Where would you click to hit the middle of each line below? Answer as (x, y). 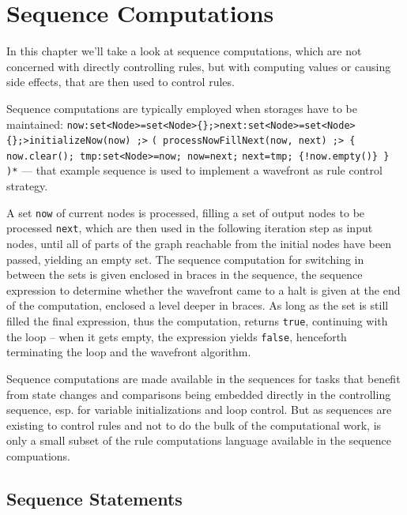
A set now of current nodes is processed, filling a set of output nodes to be (186, 212)
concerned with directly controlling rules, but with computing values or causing (199, 66)
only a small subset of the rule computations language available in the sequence (199, 440)
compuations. (38, 455)
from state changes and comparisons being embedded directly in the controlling (199, 394)
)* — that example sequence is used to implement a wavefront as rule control (194, 170)
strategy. (27, 186)
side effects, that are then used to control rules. (121, 82)
